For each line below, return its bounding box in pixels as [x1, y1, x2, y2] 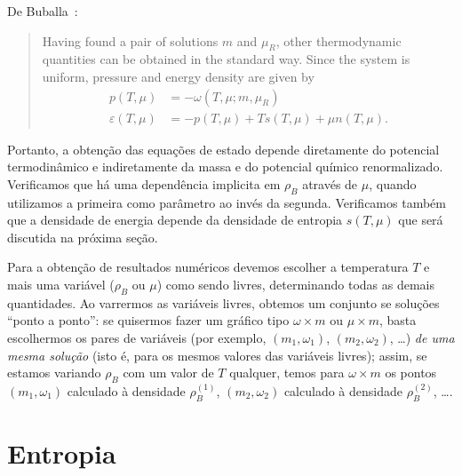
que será [398, 210, 443, 229]
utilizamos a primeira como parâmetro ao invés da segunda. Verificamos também [7, 193, 446, 211]
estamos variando [7, 363, 101, 382]
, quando [369, 174, 417, 193]
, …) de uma [389, 328, 455, 346]
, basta [378, 311, 417, 329]
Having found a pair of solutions [42, 31, 219, 50]
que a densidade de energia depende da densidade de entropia [7, 210, 343, 229]
